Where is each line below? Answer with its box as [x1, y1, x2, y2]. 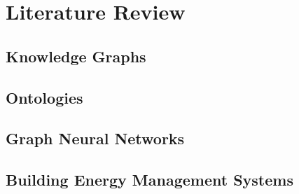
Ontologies [6, 86, 83, 108]
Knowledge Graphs [6, 45, 146, 67]
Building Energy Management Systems [6, 169, 293, 190]
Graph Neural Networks [6, 127, 185, 149]
